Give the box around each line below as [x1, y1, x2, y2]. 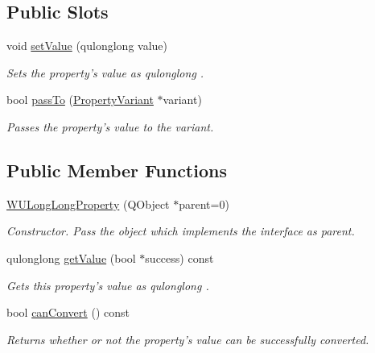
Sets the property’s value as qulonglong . [6, 64, 204, 81]
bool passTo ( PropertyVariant [6, 91, 154, 108]
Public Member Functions [6, 157, 227, 182]
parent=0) [179, 195, 229, 212]
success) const [145, 249, 214, 266]
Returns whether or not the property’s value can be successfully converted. [6, 330, 369, 347]
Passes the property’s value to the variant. [6, 118, 214, 135]
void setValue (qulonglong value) [6, 37, 168, 54]
